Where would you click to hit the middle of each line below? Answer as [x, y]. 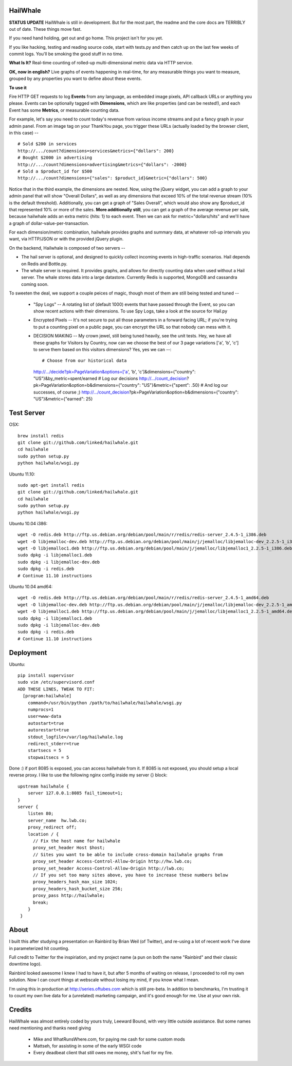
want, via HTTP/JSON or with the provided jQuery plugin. [66, 239]
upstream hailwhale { [43, 786]
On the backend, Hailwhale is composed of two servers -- [67, 248]
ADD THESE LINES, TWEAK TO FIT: [56, 689]
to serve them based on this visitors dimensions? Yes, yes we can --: [102, 349]
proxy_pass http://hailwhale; [69, 896]
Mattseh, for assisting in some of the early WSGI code [88, 1046]
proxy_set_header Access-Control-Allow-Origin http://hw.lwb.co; [112, 861]
